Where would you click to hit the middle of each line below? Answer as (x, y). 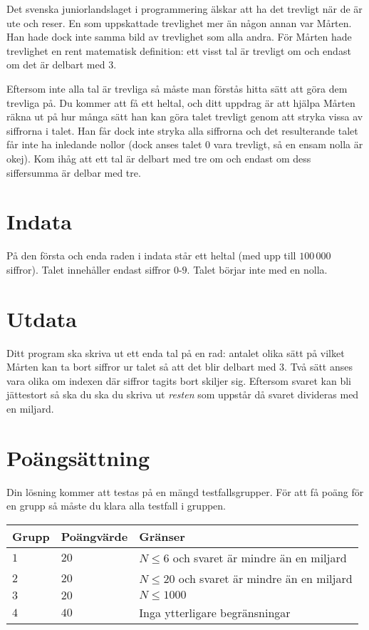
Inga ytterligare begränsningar (215, 612)
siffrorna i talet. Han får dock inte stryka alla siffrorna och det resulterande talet (182, 130)
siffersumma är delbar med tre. (74, 172)
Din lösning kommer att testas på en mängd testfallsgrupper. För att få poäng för (185, 491)
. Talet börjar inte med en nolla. (257, 269)
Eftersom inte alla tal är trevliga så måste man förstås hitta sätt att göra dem (177, 88)
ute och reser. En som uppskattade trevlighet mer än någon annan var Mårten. (179, 22)
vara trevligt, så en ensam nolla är (288, 144)
